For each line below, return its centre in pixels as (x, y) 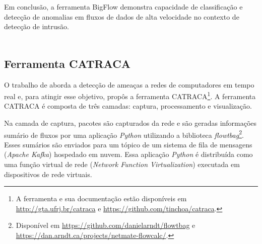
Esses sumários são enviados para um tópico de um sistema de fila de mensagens (128, 144)
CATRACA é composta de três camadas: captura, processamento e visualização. (128, 106)
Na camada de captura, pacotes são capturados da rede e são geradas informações (130, 123)
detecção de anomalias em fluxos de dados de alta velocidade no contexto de (122, 16)
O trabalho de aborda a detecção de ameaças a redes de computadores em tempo (129, 84)
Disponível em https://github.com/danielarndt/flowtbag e (106, 225)
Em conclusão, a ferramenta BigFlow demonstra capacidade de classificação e (123, 7)
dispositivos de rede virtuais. (48, 174)
